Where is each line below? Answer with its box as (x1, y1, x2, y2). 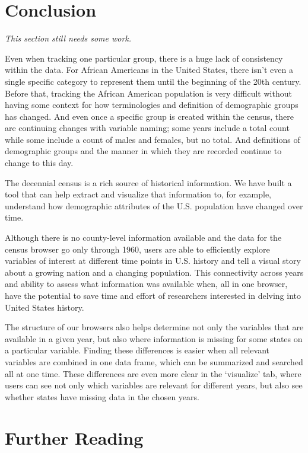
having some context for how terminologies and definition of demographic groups (5, 98, 299, 111)
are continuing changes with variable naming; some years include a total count (5, 122, 290, 134)
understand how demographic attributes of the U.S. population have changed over (5, 199, 303, 212)
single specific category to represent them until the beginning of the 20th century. (5, 75, 301, 87)
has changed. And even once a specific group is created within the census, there (5, 110, 294, 122)
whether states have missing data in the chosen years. (5, 390, 199, 403)
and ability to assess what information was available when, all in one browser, (5, 277, 288, 290)
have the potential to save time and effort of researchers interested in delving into (5, 289, 301, 301)
